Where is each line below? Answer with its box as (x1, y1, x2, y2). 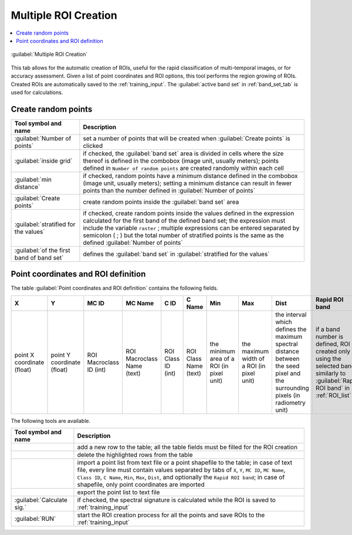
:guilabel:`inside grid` (14, 156, 73, 164)
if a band (316, 325, 340, 333)
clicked (83, 142, 103, 150)
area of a (209, 354, 235, 362)
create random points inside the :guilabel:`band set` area (83, 197, 239, 206)
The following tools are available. (11, 417, 91, 424)
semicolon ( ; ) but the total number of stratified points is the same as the (83, 231, 285, 239)
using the (316, 354, 341, 362)
